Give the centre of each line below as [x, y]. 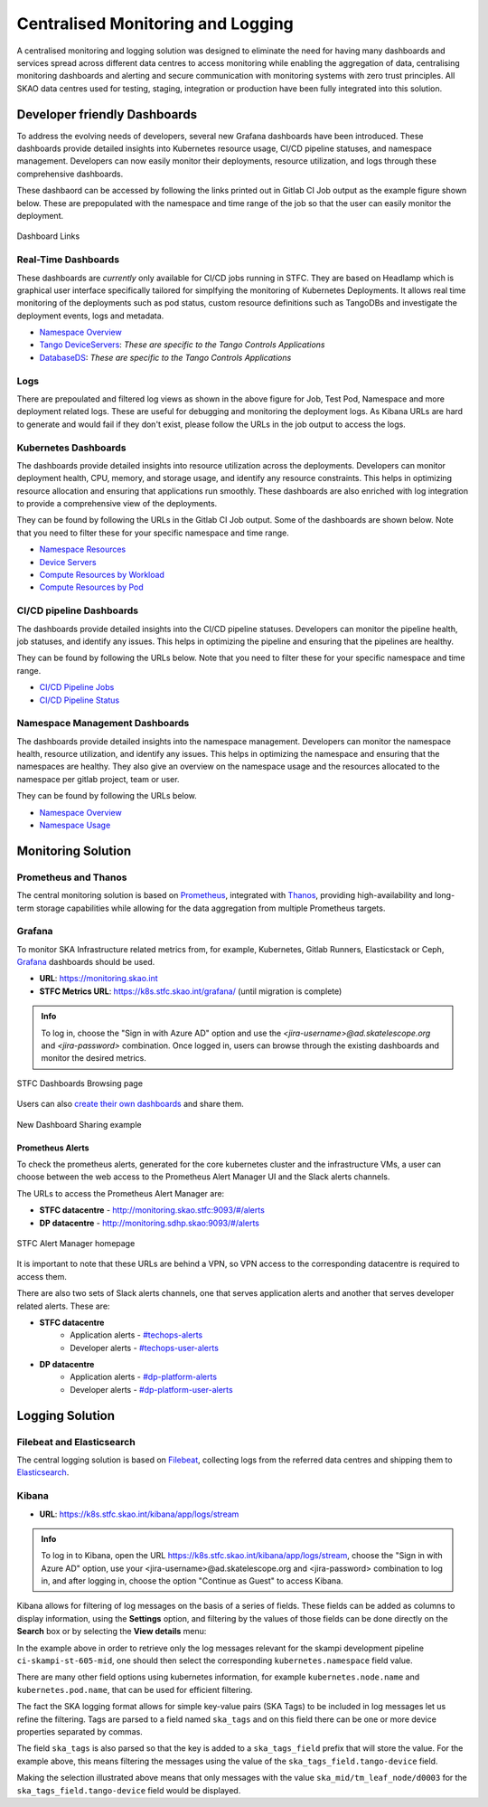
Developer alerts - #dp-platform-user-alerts [152, 1389]
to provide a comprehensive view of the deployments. [117, 504]
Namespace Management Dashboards [103, 724]
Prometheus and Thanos [72, 877]
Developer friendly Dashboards [107, 114]
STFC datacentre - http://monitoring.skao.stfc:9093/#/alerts [152, 1210]
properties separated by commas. [80, 1731]
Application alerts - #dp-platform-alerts [143, 1377]
